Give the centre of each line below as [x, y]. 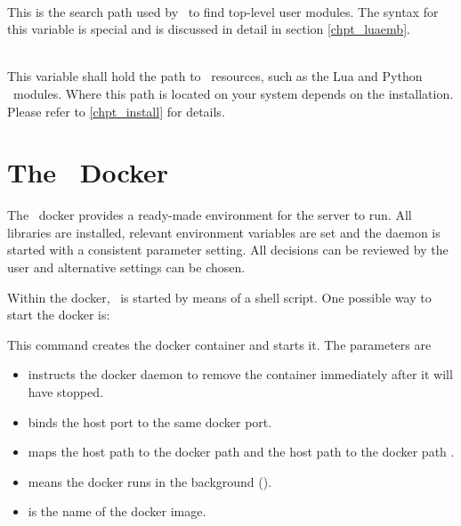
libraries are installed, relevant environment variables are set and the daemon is [224, 232]
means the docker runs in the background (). [150, 481]
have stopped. [65, 392]
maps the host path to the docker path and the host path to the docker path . [241, 452]
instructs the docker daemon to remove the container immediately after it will [240, 374]
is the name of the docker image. [117, 511]
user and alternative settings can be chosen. [126, 267]
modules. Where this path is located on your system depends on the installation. [233, 93]
